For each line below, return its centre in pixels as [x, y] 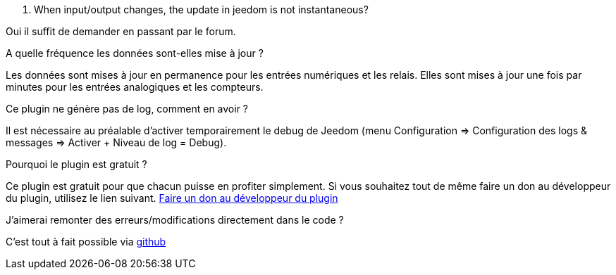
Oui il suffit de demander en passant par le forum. [121, 31]
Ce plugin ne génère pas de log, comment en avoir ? [127, 109]
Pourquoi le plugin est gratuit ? [76, 164]
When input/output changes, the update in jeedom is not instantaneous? [201, 9]
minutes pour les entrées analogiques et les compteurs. [135, 87]
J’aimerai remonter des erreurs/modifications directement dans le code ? [175, 220]
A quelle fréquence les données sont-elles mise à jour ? [135, 53]
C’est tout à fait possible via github [86, 242]
